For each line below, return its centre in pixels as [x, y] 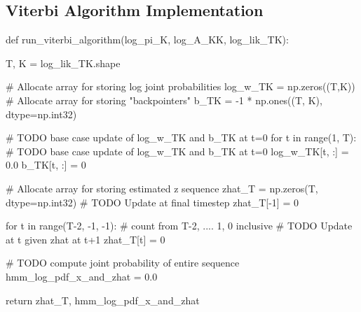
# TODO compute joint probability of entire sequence [123, 263]
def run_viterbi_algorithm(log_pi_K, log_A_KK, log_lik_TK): [147, 40]
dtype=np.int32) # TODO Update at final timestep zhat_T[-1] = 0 [152, 202]
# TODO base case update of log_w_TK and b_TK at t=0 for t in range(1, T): [181, 137]
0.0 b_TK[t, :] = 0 [46, 165]
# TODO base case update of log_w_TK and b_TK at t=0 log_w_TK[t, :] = [177, 151]
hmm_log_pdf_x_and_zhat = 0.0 [82, 276]
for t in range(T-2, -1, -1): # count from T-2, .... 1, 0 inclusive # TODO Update [179, 226]
